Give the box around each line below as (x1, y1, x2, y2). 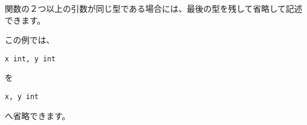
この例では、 (5, 34, 54, 46)
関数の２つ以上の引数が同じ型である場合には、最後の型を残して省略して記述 (5, 2, 303, 14)
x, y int (5, 93, 39, 101)
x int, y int (5, 54, 56, 63)
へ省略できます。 (5, 109, 70, 121)
